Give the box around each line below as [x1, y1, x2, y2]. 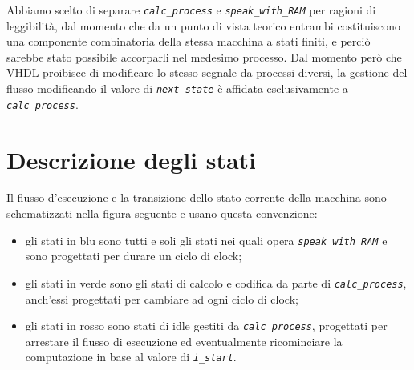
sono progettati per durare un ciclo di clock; [25, 247, 242, 264]
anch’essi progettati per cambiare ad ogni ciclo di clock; [25, 290, 298, 307]
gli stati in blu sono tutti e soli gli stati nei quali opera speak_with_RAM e [25, 231, 388, 248]
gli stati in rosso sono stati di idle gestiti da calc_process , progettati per [25, 317, 388, 334]
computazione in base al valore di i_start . [25, 348, 237, 365]
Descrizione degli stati [6, 143, 257, 175]
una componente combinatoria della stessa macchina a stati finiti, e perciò [6, 33, 371, 50]
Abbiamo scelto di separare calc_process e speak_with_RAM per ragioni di [6, 2, 376, 18]
